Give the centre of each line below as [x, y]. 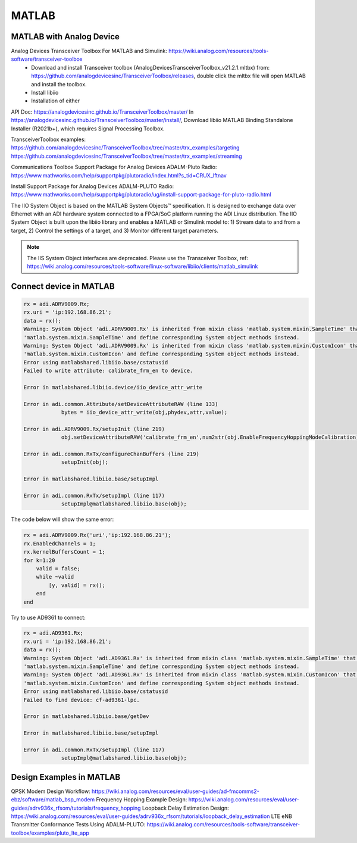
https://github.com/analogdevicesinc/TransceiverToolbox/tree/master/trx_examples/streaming [126, 156]
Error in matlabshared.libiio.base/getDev [86, 716]
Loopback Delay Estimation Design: [185, 808]
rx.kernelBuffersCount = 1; [64, 552]
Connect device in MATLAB [63, 286]
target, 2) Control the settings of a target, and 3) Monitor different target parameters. [115, 230]
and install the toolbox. [59, 84]
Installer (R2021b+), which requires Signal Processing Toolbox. [88, 129]
